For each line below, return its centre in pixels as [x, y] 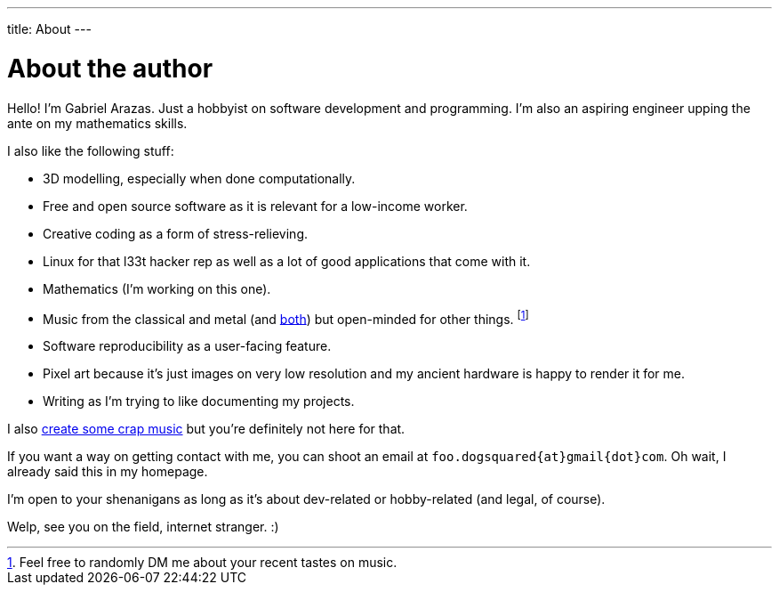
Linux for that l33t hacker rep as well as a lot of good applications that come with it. [287, 261]
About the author [110, 68]
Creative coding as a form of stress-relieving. [176, 233]
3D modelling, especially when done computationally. [199, 178]
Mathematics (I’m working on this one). [157, 288]
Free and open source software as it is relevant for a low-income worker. [255, 206]
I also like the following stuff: [91, 150]
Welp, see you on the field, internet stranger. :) [143, 527]
